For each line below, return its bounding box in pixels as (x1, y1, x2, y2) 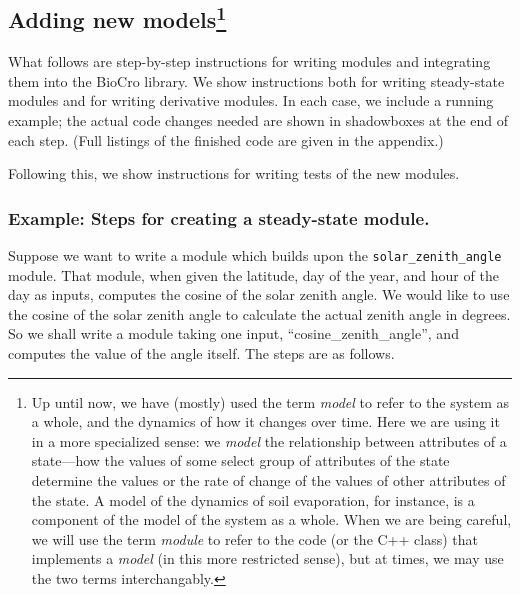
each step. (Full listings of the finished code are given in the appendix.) (8, 129, 444, 150)
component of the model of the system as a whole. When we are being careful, (31, 509, 512, 530)
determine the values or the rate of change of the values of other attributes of (31, 469, 506, 490)
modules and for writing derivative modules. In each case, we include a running (8, 90, 494, 111)
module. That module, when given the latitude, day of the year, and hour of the (8, 264, 499, 285)
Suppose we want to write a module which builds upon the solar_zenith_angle (8, 244, 502, 265)
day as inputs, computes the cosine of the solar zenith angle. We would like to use (8, 284, 510, 305)
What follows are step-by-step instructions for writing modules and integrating (8, 51, 491, 72)
